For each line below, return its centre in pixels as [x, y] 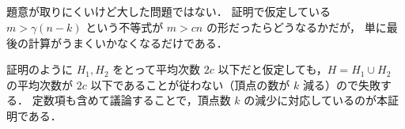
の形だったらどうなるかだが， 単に [296, 27]
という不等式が [125, 27]
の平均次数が [40, 84]
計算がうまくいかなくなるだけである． [128, 42]
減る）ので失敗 [341, 84]
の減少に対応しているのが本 [316, 100]
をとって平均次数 [157, 69]
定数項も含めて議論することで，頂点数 [131, 100]
